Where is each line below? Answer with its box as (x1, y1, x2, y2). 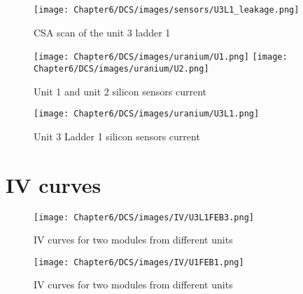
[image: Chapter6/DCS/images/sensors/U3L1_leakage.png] (34, 5, 300, 15)
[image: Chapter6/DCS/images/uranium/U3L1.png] (34, 109, 260, 119)
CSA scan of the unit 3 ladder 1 (34, 25, 171, 39)
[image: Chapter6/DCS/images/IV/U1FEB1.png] (34, 257, 244, 267)
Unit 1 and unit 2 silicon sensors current (34, 83, 206, 98)
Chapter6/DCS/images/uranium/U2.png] (34, 63, 209, 74)
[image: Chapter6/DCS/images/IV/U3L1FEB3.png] (34, 212, 254, 222)
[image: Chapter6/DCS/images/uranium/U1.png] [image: (34, 52, 288, 62)
